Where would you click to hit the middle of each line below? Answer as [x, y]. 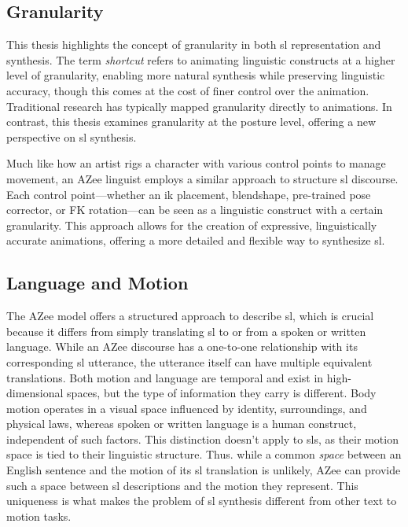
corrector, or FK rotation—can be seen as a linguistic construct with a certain [195, 210]
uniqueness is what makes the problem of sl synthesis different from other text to [202, 501]
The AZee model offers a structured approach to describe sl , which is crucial [190, 316]
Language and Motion [97, 283]
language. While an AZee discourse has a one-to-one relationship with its [182, 346]
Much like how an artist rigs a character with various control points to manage [196, 163]
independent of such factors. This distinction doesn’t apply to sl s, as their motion [202, 439]
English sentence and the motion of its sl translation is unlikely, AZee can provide [204, 470]
